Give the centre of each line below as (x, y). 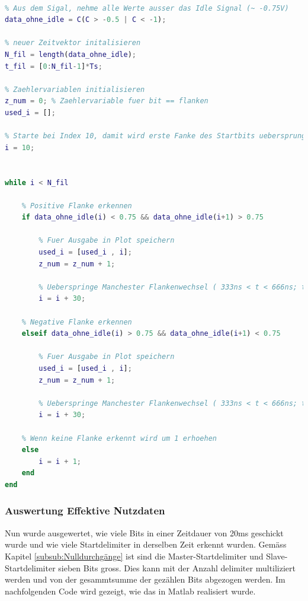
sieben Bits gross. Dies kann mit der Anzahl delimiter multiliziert (177, 567)
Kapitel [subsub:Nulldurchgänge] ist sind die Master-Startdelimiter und (134, 556)
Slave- (277, 556)
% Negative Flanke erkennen (77, 322)
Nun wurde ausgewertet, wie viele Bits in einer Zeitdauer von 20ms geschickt (144, 532)
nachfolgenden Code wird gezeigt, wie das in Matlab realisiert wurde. (130, 591)
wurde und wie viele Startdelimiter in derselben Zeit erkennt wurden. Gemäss (146, 544)
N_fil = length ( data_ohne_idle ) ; (71, 54)
